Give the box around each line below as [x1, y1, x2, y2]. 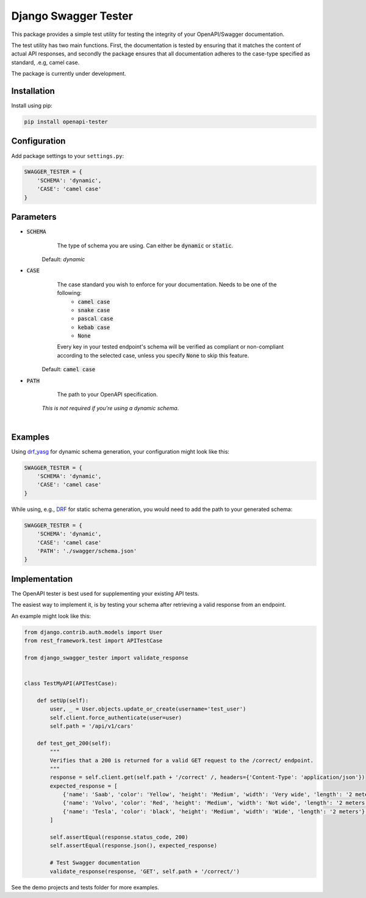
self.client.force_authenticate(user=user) [49, 714, 182, 721]
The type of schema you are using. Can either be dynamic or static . [57, 242, 234, 249]
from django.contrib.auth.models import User [24, 629, 163, 635]
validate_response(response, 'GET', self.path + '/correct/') [49, 867, 240, 875]
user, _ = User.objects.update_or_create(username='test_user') [49, 706, 246, 712]
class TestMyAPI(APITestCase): [24, 680, 118, 687]
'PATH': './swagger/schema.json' [37, 548, 137, 554]
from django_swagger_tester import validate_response [24, 654, 188, 661]
